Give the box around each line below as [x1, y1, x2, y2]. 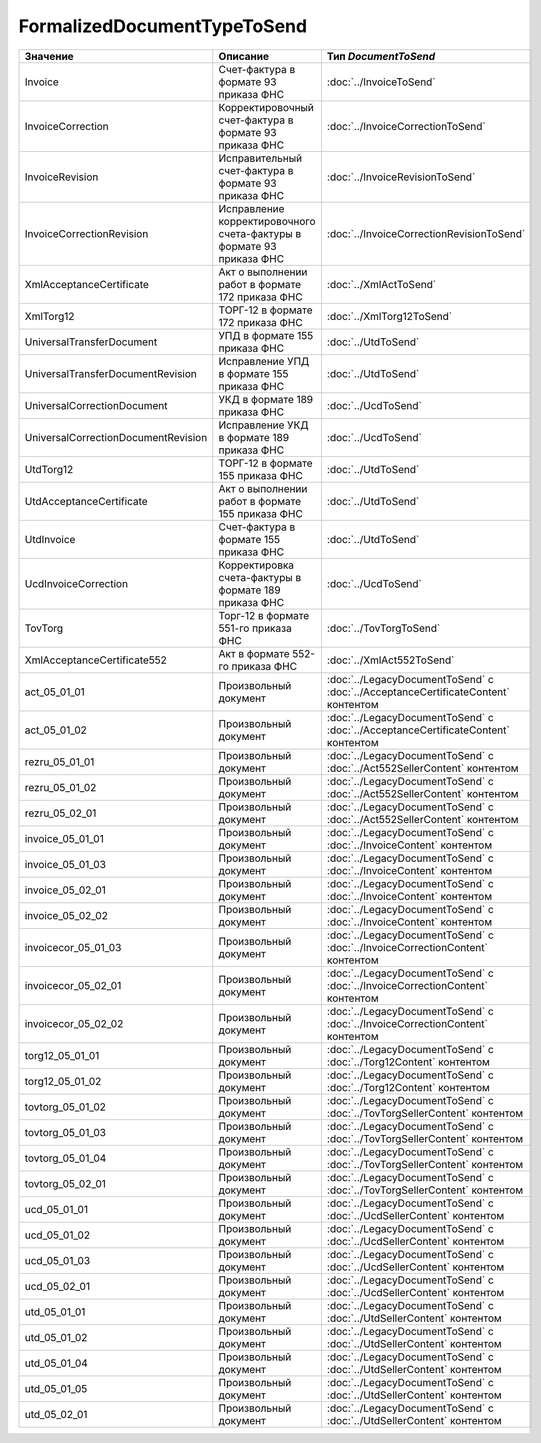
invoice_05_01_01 [24, 831, 104, 845]
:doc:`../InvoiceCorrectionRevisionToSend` [326, 226, 526, 240]
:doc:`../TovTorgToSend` [326, 621, 441, 635]
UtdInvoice [24, 532, 76, 546]
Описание [218, 49, 270, 63]
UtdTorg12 [24, 462, 74, 476]
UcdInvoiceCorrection [24, 576, 129, 590]
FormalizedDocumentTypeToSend [18, 15, 308, 37]
